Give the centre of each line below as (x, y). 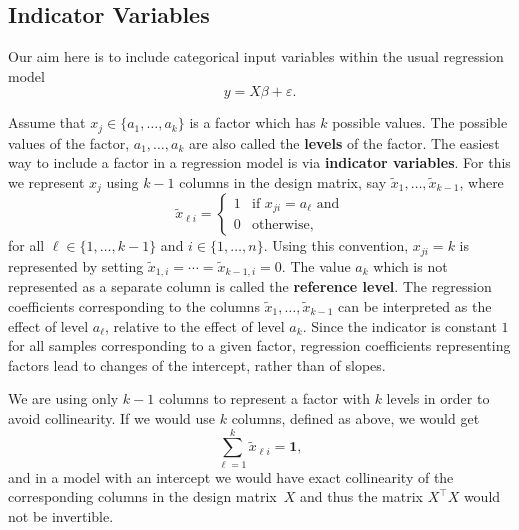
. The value (316, 265)
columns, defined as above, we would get (355, 417)
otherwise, (283, 225)
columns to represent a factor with (264, 398)
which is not (410, 265)
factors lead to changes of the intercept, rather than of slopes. (197, 364)
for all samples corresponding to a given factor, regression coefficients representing (259, 345)
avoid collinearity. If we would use (112, 417)
